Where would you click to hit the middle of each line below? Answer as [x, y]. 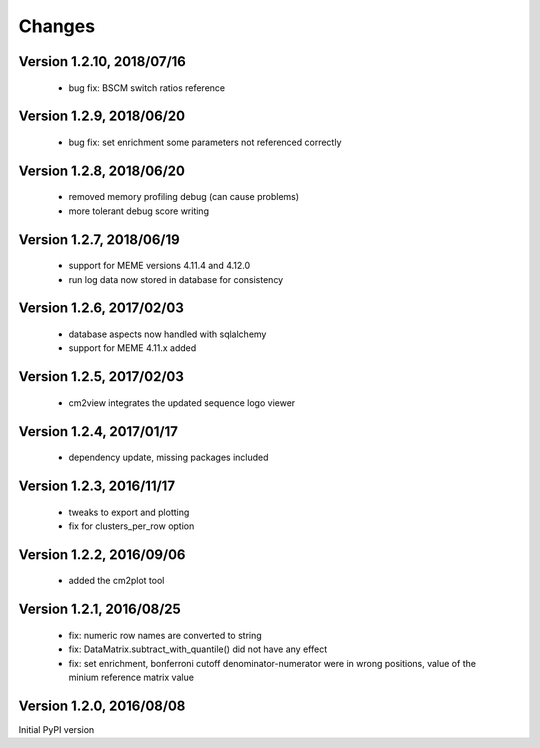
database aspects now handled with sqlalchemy [167, 334]
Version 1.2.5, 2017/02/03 [101, 376]
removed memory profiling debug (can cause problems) [184, 197]
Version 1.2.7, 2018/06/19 [99, 239]
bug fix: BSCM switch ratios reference [146, 87]
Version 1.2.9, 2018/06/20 [101, 116]
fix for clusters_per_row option [131, 526]
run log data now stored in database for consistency [176, 279]
